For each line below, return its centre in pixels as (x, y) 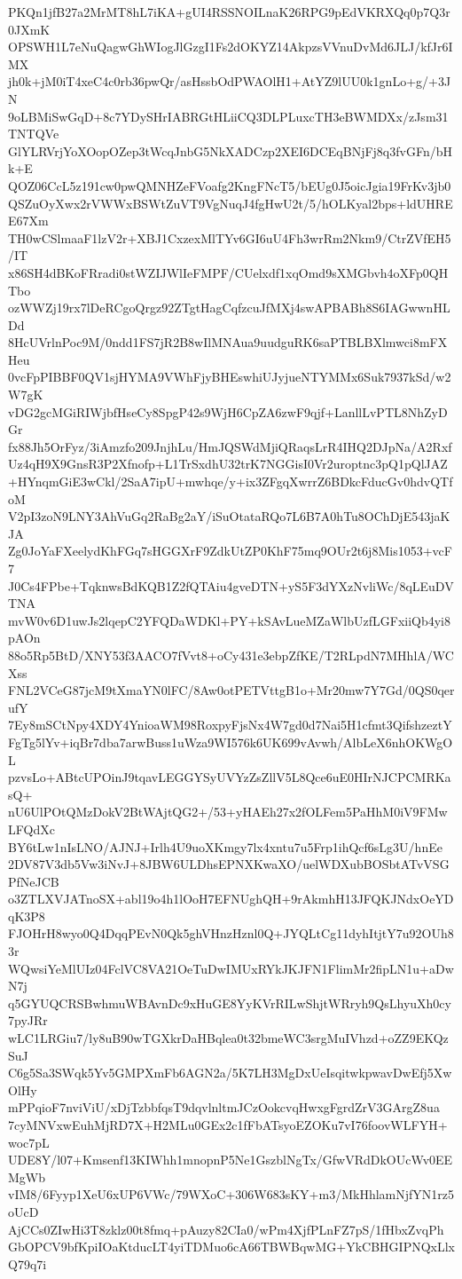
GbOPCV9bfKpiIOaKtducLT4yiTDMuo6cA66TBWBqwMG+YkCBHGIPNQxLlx (231, 1247)
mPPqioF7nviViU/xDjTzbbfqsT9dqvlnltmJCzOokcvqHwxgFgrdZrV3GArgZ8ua (224, 1107)
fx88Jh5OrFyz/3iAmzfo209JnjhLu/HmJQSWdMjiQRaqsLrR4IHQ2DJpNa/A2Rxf (230, 446)
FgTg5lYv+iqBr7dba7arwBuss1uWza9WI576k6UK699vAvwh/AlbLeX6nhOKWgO (231, 742)
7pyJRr (28, 1020)
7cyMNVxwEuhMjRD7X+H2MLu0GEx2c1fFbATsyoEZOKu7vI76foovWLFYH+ (228, 1125)
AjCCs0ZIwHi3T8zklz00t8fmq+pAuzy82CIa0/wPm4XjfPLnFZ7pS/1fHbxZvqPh (226, 1229)
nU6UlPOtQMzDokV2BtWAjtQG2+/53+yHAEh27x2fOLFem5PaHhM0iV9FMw (228, 812)
